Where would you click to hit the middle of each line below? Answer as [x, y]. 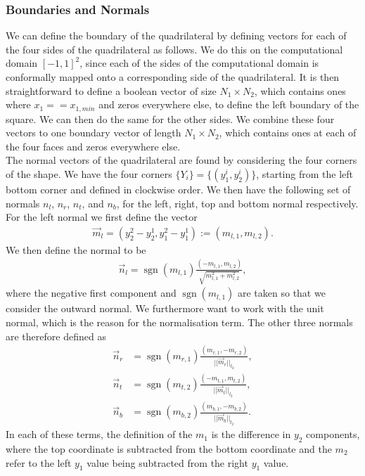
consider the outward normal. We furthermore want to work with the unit [165, 308]
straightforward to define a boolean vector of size [111, 90]
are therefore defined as [56, 336]
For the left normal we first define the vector [102, 217]
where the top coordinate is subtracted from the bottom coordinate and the [169, 448]
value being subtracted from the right [167, 462]
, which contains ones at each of [288, 133]
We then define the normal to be [76, 249]
